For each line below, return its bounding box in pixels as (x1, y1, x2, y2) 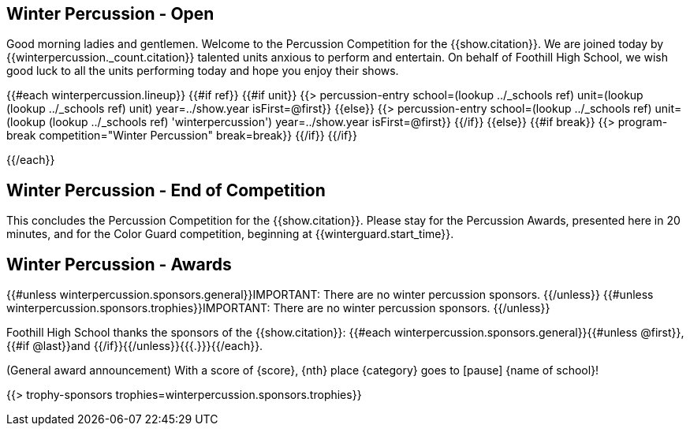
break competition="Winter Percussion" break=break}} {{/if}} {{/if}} (6, 128, 358, 143)
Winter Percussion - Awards (6, 254, 232, 274)
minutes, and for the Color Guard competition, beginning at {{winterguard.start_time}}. (6, 227, 454, 241)
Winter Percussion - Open (6, 4, 214, 24)
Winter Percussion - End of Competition (6, 180, 326, 200)
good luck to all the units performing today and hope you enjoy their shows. (6, 64, 399, 78)
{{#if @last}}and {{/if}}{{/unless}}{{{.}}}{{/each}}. (6, 339, 263, 353)
